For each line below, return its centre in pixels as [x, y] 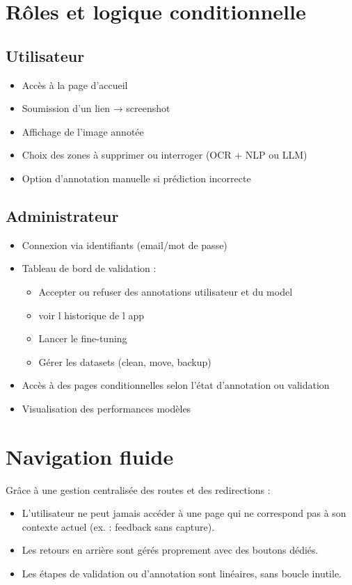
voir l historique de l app [91, 315]
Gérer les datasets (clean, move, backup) [125, 361]
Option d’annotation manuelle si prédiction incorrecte [136, 178]
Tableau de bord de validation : [89, 268]
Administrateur [62, 215]
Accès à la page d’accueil [75, 85]
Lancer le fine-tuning [83, 338]
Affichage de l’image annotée [83, 131]
